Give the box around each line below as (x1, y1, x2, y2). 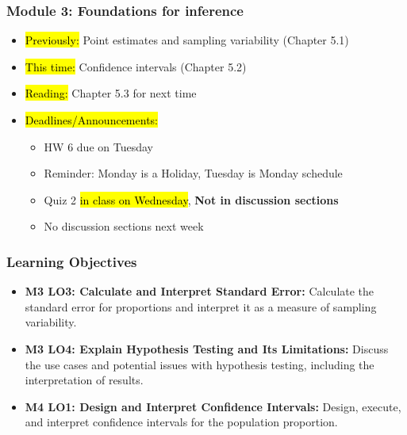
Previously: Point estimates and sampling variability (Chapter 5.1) (25, 32, 349, 48)
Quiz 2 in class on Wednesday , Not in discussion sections (44, 191, 339, 208)
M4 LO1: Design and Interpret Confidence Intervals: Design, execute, (25, 398, 401, 414)
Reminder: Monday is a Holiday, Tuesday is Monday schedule (44, 165, 343, 181)
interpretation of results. (25, 372, 144, 388)
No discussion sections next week (44, 218, 204, 235)
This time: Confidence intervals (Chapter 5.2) (25, 58, 247, 74)
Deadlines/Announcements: (25, 112, 158, 128)
